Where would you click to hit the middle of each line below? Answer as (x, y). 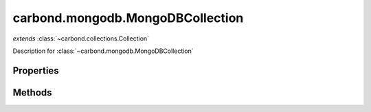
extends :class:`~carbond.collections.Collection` (81, 38)
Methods (32, 92)
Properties (36, 70)
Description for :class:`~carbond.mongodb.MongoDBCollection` (103, 51)
